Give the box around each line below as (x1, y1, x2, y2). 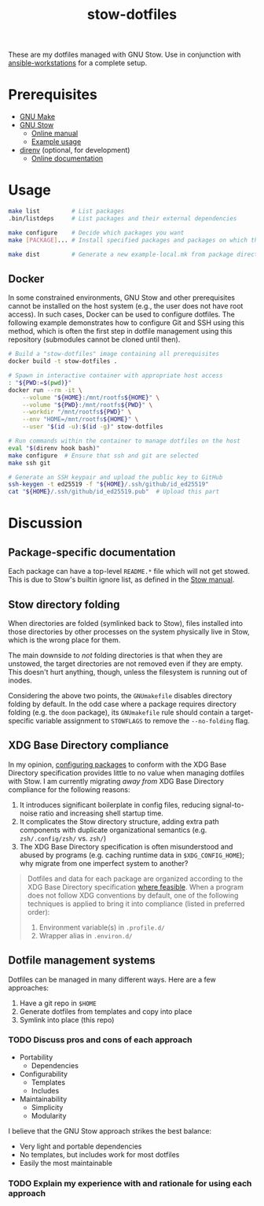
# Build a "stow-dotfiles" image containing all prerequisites (8, 350, 220, 358)
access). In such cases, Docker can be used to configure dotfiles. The (8, 309, 236, 320)
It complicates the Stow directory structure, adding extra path (19, 816, 220, 826)
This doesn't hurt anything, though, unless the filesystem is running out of (8, 667, 247, 676)
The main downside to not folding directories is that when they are (8, 650, 223, 660)
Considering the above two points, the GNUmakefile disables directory (8, 690, 233, 700)
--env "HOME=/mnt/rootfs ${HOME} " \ (22, 416, 139, 424)
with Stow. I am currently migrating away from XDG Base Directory (8, 776, 224, 786)
